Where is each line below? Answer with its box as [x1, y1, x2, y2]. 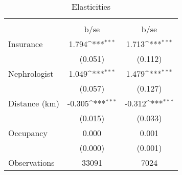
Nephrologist [8, 68, 54, 79]
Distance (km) [8, 97, 59, 109]
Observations [8, 157, 55, 168]
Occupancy [8, 127, 48, 139]
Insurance [8, 38, 43, 50]
